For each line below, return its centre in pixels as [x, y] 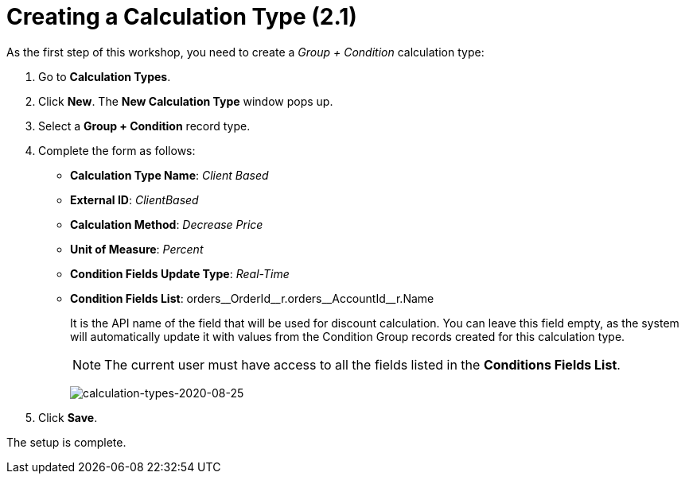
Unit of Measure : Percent [137, 249]
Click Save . [68, 417]
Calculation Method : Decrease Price [167, 224]
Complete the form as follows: [117, 150]
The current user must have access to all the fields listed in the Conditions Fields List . [362, 364]
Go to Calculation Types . [105, 76]
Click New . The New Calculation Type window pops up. [186, 101]
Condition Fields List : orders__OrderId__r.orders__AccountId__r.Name [252, 298]
